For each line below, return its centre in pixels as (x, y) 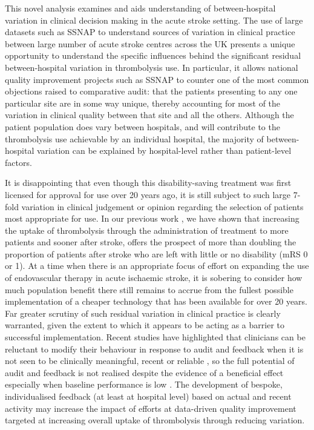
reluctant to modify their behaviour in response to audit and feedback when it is (154, 349)
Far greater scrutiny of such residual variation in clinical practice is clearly (143, 313)
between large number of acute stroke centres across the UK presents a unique (150, 43)
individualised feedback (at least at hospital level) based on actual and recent (148, 396)
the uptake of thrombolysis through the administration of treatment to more (147, 230)
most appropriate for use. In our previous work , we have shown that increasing (152, 218)
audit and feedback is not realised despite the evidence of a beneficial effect (144, 372)
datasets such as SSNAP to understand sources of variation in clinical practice (150, 32)
